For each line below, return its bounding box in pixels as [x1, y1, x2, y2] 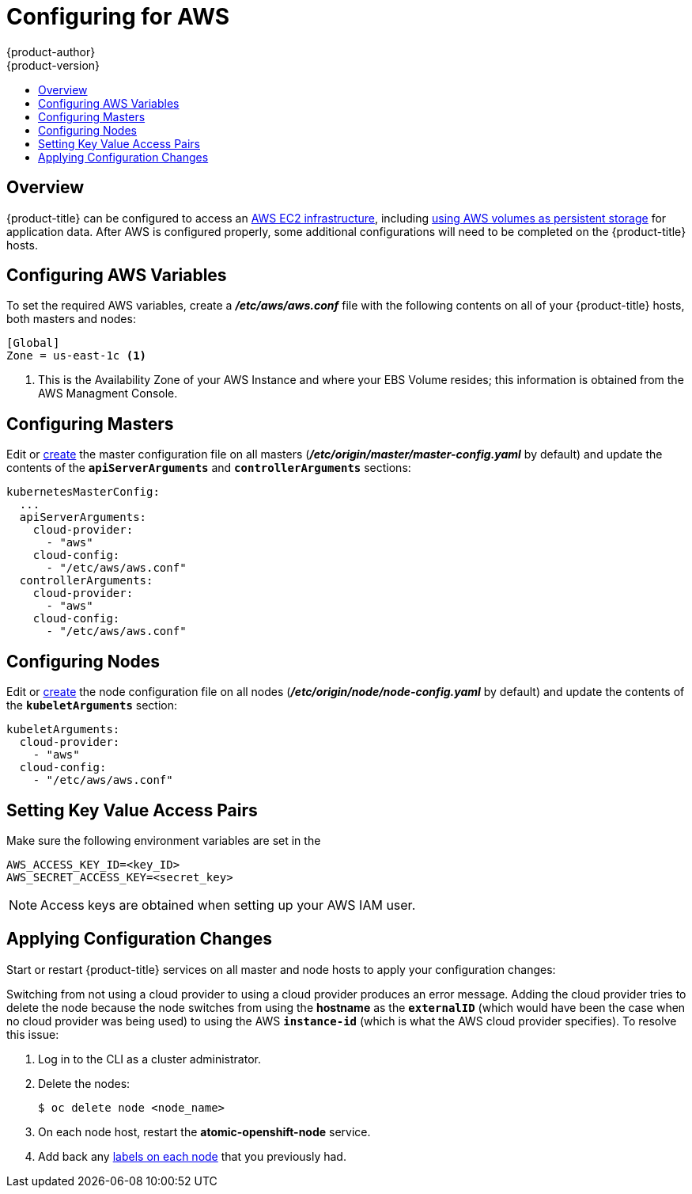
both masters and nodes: [6, 312, 136, 326]
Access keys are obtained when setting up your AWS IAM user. [40, 896, 416, 913]
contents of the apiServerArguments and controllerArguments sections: [6, 461, 411, 475]
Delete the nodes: [38, 1076, 130, 1090]
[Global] [6, 337, 60, 350]
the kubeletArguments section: [6, 698, 177, 713]
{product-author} [6, 44, 96, 59]
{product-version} [6, 58, 100, 72]
